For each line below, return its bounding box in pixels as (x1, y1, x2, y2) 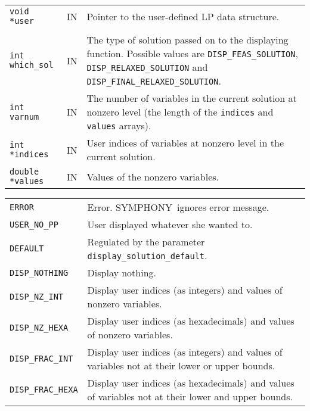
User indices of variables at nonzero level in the (86, 136, 284, 150)
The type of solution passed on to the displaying (86, 33, 289, 46)
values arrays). (86, 119, 151, 132)
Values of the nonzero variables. (86, 169, 219, 183)
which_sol (10, 60, 54, 70)
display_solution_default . (87, 248, 207, 262)
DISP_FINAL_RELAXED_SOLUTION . (86, 74, 221, 88)
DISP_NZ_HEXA (10, 323, 69, 332)
